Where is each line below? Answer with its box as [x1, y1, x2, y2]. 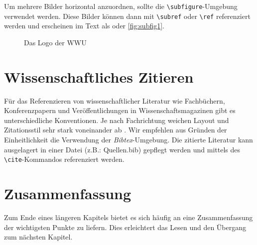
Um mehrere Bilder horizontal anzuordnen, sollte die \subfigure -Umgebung [4, 1, 238, 11]
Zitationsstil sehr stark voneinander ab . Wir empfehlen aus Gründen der [4, 124, 227, 135]
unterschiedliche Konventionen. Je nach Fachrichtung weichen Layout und [4, 115, 229, 125]
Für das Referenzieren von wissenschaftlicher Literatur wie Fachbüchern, [4, 95, 225, 106]
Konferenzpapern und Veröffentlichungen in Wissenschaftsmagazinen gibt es [4, 105, 236, 116]
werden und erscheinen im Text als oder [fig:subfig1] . [4, 20, 164, 31]
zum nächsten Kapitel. [4, 232, 73, 242]
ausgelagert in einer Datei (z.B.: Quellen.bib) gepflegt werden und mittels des [4, 144, 241, 154]
